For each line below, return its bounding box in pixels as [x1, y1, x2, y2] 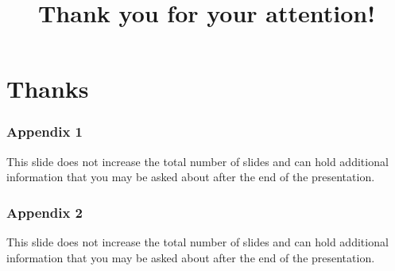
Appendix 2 [6, 202, 83, 222]
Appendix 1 [6, 122, 83, 141]
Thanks [6, 72, 89, 105]
